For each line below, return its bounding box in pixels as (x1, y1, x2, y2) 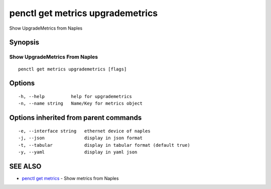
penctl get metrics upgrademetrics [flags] (18, 66, 127, 72)
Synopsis (9, 38, 40, 47)
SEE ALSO (9, 162, 42, 170)
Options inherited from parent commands (9, 114, 142, 122)
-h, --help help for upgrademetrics (18, 93, 132, 99)
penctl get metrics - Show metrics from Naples (22, 175, 119, 181)
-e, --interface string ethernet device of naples (18, 128, 151, 134)
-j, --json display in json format (18, 135, 143, 141)
